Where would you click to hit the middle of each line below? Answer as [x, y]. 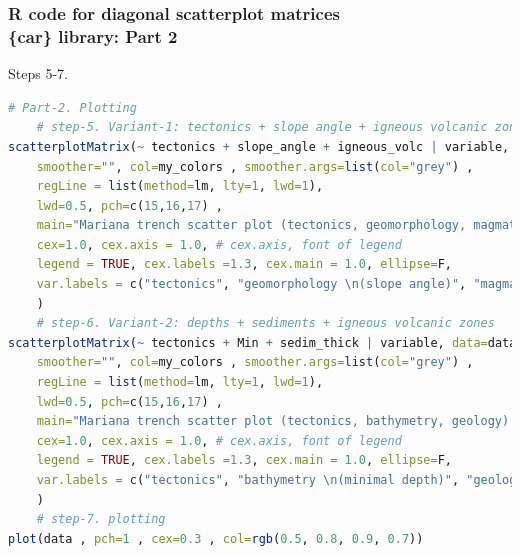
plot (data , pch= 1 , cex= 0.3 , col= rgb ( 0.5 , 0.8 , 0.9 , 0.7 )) [216, 538]
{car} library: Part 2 [93, 35]
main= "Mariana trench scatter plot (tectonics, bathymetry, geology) [273, 421]
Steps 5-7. [38, 73]
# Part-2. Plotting [72, 107]
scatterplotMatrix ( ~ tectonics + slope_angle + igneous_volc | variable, [259, 146]
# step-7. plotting [101, 519]
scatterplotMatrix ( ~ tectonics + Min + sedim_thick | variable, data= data [262, 342]
